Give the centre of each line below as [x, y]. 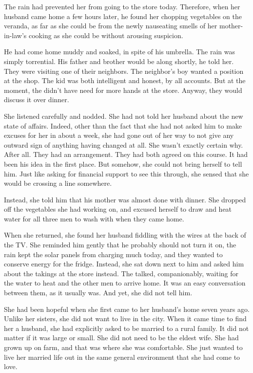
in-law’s [15, 35]
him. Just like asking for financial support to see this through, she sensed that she [126, 173]
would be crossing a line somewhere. [58, 183]
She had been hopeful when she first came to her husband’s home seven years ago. [127, 309]
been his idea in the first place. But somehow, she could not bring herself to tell [123, 164]
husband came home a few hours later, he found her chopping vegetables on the [123, 16]
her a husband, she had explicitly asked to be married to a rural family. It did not [126, 328]
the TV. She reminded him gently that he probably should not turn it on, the [120, 245]
